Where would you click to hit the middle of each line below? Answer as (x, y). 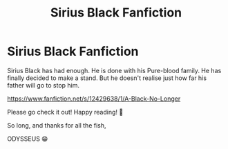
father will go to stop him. (44, 85)
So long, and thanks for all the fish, (57, 125)
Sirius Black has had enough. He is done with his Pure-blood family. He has (114, 70)
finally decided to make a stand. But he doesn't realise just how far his (107, 78)
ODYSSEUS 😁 (28, 139)
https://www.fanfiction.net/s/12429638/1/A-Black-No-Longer (94, 99)
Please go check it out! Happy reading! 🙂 (65, 112)
